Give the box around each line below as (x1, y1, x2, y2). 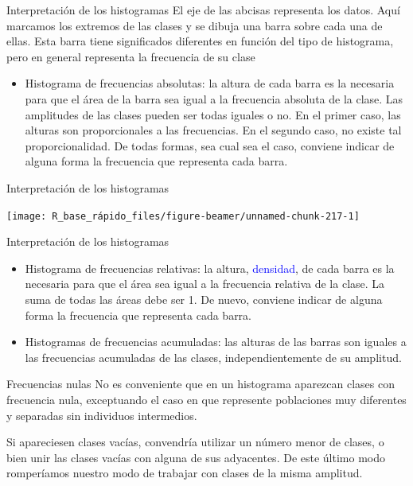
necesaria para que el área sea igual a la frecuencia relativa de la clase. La (25, 275, 385, 292)
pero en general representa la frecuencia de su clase (6, 48, 255, 64)
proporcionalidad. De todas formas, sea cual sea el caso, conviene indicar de (25, 137, 395, 154)
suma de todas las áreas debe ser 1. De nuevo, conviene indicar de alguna (25, 290, 383, 307)
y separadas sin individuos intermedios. (6, 406, 197, 423)
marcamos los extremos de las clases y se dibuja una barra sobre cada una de (6, 17, 383, 33)
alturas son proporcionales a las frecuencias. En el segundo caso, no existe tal (25, 122, 402, 138)
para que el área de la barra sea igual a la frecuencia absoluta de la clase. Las (25, 90, 403, 107)
